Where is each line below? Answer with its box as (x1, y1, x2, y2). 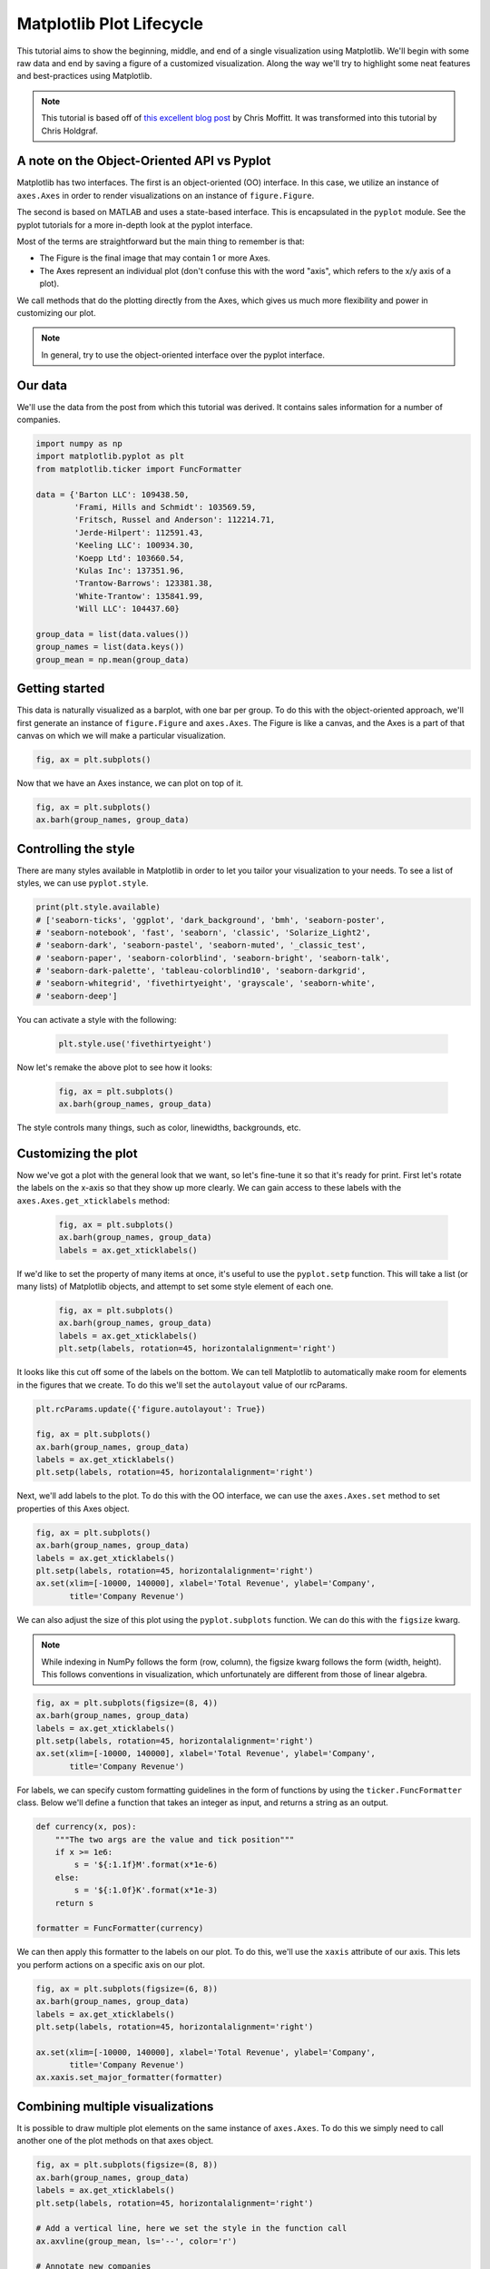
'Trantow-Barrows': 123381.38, (73, 578, 213, 589)
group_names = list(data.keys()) (35, 642, 185, 653)
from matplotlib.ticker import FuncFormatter (35, 464, 242, 474)
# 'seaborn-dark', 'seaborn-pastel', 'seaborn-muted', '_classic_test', (35, 940, 367, 950)
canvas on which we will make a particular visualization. (16, 730, 226, 741)
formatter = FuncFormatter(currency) (35, 1923, 204, 1933)
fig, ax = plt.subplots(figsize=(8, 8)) (35, 2160, 218, 2170)
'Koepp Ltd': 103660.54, (73, 553, 185, 563)
